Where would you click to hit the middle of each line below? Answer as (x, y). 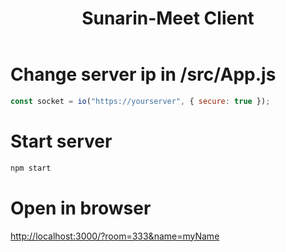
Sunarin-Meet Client (168, 18)
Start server (61, 141)
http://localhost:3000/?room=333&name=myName (115, 236)
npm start (31, 168)
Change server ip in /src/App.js (143, 74)
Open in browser (81, 208)
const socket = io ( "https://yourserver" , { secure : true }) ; (140, 101)
